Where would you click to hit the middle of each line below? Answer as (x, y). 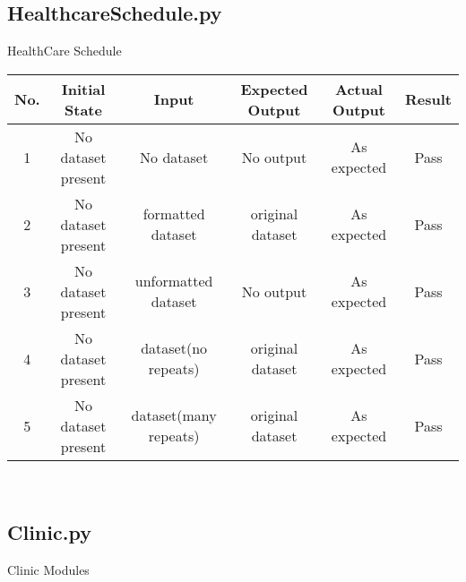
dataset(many (174, 415)
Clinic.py (49, 531)
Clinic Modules (48, 569)
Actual (358, 89)
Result (428, 99)
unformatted (174, 281)
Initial (83, 89)
